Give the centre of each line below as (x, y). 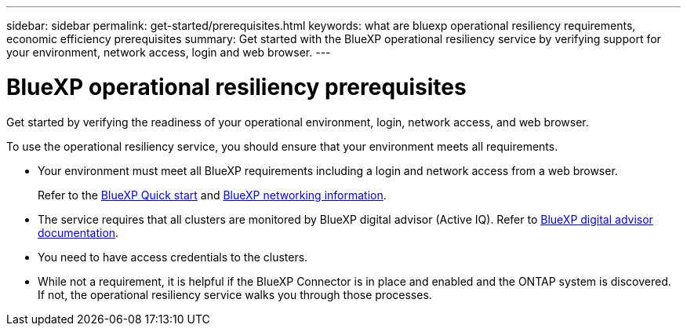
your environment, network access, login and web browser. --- (169, 52)
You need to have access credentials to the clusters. (173, 257)
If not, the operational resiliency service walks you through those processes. (235, 294)
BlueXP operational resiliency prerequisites (236, 87)
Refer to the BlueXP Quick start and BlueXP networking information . (212, 195)
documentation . (78, 232)
